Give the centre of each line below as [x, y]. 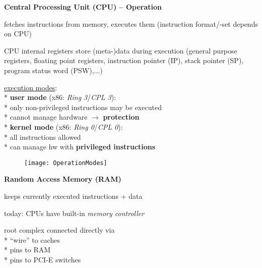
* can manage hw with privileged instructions [80, 147]
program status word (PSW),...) [53, 70]
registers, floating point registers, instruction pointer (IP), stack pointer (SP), [124, 60]
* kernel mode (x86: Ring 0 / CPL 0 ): [63, 126]
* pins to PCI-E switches [43, 259]
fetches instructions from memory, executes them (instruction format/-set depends [131, 23]
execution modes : [31, 87]
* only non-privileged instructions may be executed [83, 107]
